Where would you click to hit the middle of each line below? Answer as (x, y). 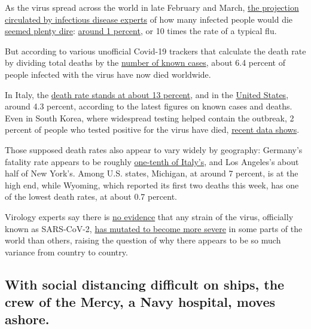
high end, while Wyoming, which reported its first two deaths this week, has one (152, 185)
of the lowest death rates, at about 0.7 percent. (91, 197)
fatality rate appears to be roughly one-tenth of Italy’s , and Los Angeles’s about (152, 161)
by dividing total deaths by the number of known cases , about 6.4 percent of (145, 63)
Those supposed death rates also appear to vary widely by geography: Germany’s (154, 149)
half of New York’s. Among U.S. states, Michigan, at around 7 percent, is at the (152, 173)
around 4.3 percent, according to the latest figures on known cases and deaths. (149, 106)
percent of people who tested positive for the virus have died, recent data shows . (152, 130)
